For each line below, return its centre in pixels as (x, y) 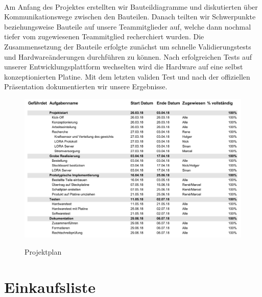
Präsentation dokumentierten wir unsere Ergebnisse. (86, 86)
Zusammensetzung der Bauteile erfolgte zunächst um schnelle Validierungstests (128, 46)
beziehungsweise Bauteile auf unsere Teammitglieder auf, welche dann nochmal (128, 26)
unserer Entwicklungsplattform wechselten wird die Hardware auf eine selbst (124, 67)
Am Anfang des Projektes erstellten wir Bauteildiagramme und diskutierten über (131, 6)
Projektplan (43, 251)
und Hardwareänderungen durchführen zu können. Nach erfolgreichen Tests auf (128, 56)
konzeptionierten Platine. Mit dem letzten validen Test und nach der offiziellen (127, 76)
